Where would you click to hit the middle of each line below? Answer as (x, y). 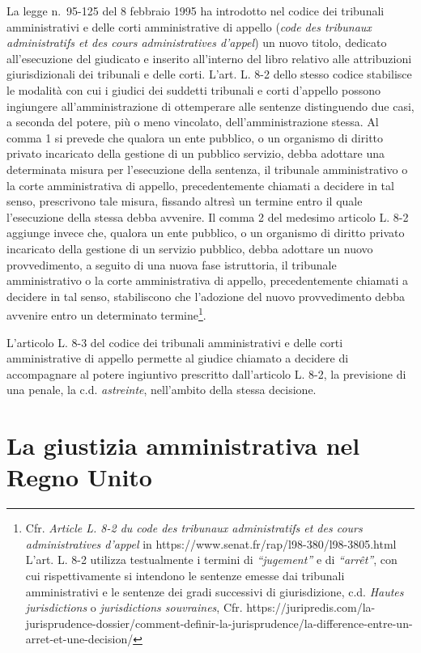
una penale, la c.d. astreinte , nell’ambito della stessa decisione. (162, 390)
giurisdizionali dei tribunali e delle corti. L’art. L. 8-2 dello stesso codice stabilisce (209, 74)
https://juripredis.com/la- (311, 607)
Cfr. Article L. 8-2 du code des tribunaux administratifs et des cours (194, 528)
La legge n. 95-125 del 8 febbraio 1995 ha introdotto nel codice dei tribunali (196, 11)
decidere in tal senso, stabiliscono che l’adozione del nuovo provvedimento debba (206, 296)
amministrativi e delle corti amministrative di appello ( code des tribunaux (189, 26)
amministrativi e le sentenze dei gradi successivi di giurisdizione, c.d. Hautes (215, 591)
